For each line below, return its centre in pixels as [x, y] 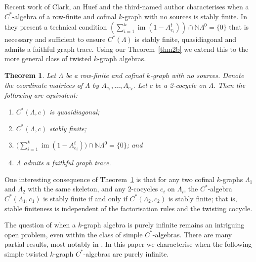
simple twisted [26, 253]
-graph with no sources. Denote [197, 75]
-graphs [232, 179]
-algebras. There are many [192, 234]
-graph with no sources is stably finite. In [185, 16]
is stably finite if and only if [85, 198]
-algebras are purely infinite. [126, 253]
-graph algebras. [122, 58]
